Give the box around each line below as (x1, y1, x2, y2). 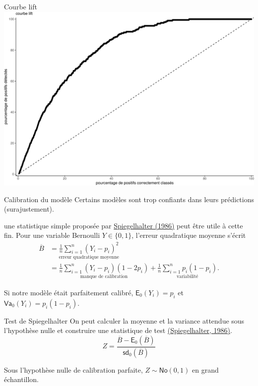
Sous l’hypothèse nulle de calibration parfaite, (4, 364, 143, 375)
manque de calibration (80, 274, 128, 279)
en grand (192, 364, 219, 375)
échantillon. (4, 374, 39, 385)
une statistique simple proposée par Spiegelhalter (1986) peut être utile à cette (4, 220, 243, 230)
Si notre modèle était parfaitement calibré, (4, 287, 133, 297)
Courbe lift (4, 1, 37, 11)
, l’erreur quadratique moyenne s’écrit (131, 230, 246, 240)
